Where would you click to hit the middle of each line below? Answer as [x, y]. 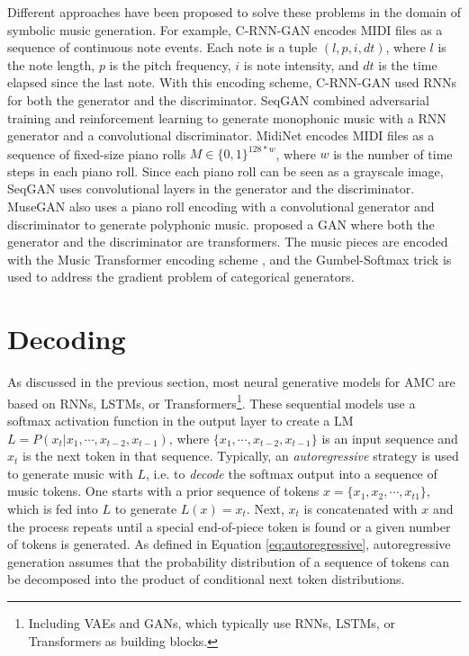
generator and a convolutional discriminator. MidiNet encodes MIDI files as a [221, 135]
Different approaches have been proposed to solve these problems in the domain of [234, 12]
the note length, [51, 64]
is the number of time [393, 153]
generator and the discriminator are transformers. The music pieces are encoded [228, 242]
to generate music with [70, 473]
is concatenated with [361, 508]
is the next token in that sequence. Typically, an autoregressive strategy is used [241, 456]
